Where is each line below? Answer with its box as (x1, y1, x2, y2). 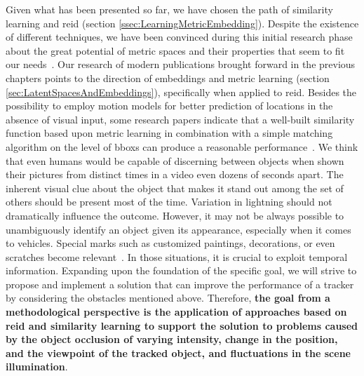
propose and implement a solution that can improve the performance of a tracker (6, 276, 354, 291)
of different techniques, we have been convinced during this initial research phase (6, 29, 353, 44)
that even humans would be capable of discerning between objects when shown (6, 153, 344, 168)
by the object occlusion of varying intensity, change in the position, (6, 332, 338, 347)
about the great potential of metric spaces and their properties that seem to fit (6, 43, 345, 58)
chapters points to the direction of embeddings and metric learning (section (6, 70, 330, 85)
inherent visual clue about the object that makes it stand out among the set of (6, 180, 344, 195)
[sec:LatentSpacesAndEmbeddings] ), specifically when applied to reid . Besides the (6, 84, 357, 99)
